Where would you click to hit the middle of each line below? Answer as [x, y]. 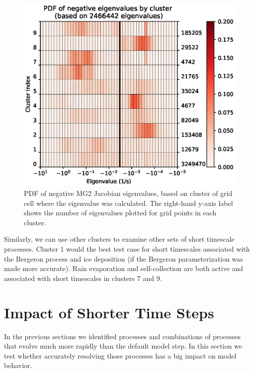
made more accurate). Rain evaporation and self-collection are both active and [124, 268]
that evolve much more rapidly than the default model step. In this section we [123, 346]
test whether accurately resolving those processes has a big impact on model [120, 355]
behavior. [18, 365]
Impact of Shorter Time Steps [109, 312]
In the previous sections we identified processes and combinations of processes [123, 336]
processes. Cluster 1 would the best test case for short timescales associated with [127, 249]
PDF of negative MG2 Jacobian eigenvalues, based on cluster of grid [128, 193]
